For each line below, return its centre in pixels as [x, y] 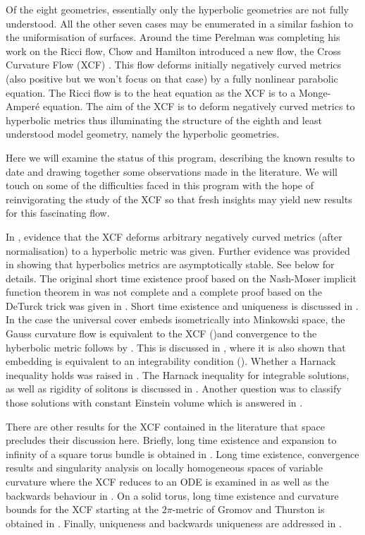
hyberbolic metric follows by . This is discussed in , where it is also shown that [176, 347]
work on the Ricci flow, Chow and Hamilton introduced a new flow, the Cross [173, 50]
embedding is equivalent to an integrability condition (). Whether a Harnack [171, 361]
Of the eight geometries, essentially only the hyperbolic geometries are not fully [177, 9]
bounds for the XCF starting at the [82, 509]
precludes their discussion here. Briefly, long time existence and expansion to [171, 440]
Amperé [23, 106]
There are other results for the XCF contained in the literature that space [165, 426]
